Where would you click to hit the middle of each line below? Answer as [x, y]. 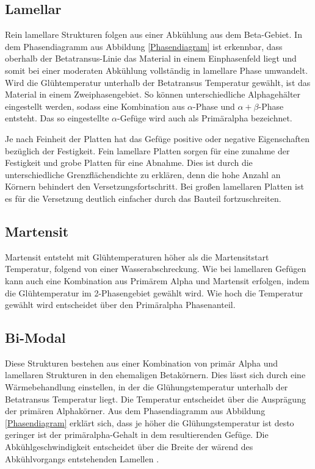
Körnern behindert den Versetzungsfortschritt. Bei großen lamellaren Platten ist [154, 186]
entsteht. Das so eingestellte [57, 118]
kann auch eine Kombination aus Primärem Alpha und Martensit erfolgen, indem [157, 280]
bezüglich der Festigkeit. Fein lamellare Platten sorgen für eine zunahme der [147, 150]
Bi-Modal [35, 338]
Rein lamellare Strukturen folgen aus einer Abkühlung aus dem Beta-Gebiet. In [154, 34]
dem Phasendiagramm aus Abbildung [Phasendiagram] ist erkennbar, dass [144, 46]
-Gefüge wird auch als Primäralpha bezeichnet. [205, 118]
